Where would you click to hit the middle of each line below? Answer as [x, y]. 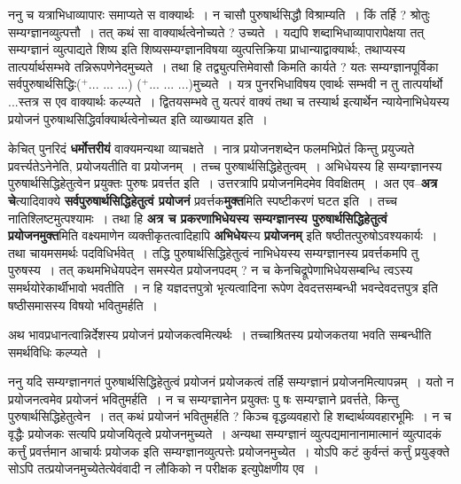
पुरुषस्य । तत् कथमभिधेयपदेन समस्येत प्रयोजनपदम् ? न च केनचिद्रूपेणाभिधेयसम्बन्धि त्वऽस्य [211, 270]
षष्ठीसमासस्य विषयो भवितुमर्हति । [83, 304]
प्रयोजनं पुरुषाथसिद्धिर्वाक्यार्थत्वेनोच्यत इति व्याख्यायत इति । [138, 118]
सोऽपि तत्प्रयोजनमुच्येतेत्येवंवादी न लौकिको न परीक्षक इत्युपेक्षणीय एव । [164, 468]
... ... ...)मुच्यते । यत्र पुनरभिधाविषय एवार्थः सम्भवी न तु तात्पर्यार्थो [296, 84]
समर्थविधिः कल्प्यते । [55, 351]
